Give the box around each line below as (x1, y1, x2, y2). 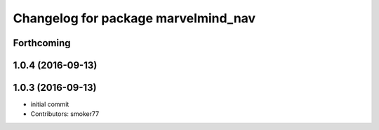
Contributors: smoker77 (30, 110, 100, 118)
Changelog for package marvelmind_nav (13, 10, 256, 26)
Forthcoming (13, 37, 71, 49)
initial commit (30, 100, 69, 108)
